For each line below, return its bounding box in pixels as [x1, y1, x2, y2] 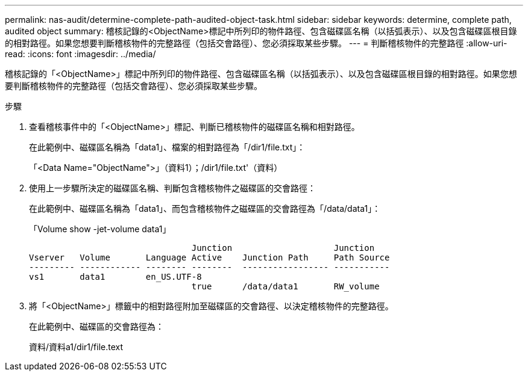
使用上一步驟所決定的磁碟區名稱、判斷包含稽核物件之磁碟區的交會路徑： [29, 183, 316, 193]
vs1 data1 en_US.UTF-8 [29, 272, 202, 282]
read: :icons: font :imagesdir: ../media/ [5, 49, 156, 59]
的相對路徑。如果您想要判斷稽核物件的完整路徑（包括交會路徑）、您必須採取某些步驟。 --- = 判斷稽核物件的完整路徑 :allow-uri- [5, 38, 508, 48]
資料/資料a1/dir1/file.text [29, 342, 124, 352]
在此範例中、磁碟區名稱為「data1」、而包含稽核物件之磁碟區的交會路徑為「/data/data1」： [29, 203, 381, 214]
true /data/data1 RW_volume [191, 282, 380, 291]
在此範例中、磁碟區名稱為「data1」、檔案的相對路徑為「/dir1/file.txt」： [29, 142, 306, 152]
